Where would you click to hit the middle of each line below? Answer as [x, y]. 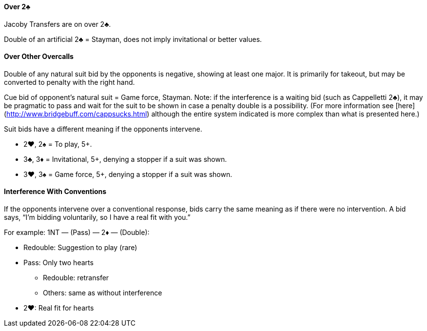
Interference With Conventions [55, 192]
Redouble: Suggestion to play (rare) [80, 248]
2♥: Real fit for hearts [59, 308]
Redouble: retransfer [76, 278]
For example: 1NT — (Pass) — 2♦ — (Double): [77, 233]
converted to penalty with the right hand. [69, 82]
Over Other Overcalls [39, 57]
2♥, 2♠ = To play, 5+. [58, 144]
